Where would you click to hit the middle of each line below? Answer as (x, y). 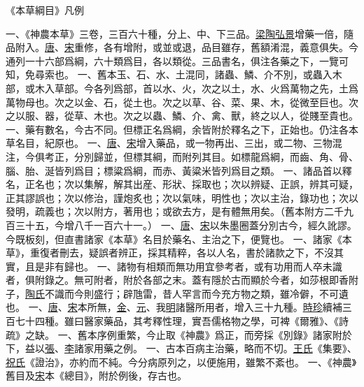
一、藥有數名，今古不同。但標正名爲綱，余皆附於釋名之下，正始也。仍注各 (177, 129)
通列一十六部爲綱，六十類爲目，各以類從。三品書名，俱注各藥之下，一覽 (172, 60)
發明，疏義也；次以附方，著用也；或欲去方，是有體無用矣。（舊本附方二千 (175, 211)
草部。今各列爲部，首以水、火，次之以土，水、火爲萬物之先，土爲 (206, 88)
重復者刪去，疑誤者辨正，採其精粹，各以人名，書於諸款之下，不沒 (182, 253)
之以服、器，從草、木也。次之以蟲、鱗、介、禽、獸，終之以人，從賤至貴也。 (182, 116)
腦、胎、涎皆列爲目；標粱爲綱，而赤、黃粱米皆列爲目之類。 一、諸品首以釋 (179, 170)
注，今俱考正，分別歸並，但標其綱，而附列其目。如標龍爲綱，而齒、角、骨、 (182, 156)
